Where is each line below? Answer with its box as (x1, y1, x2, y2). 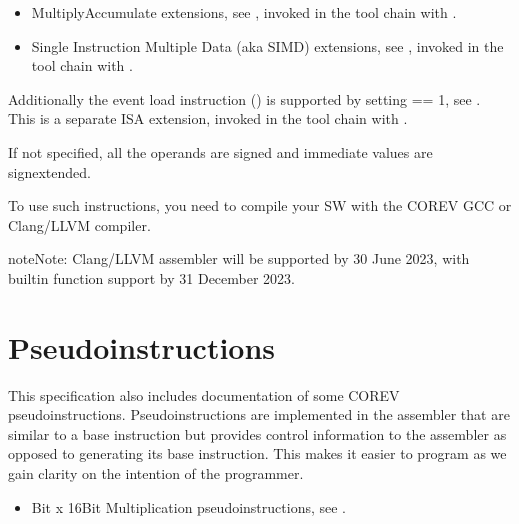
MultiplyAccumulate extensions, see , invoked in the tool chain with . (31, 2, 457, 22)
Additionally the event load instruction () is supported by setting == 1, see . (8, 88, 481, 109)
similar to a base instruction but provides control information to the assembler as (8, 423, 507, 444)
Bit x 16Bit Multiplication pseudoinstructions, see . (31, 496, 347, 517)
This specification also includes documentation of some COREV (8, 384, 400, 405)
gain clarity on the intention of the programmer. (8, 463, 304, 484)
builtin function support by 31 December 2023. (8, 267, 295, 288)
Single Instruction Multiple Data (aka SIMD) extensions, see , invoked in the (31, 35, 504, 56)
